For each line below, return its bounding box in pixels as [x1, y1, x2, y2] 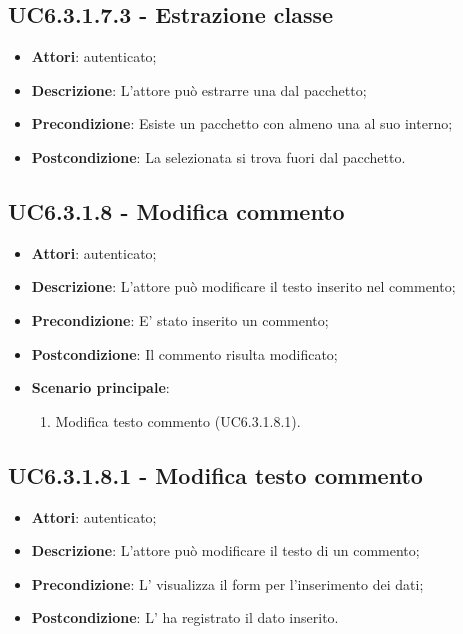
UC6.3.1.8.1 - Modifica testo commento [8, 459, 423, 490]
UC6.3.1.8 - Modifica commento [8, 195, 345, 226]
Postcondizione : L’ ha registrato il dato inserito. [31, 607, 339, 628]
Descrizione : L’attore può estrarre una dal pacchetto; [31, 79, 367, 100]
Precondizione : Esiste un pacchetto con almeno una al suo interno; [31, 113, 453, 134]
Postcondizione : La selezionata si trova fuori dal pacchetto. [31, 146, 406, 167]
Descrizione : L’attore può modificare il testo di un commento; [31, 540, 420, 561]
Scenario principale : [31, 377, 170, 398]
